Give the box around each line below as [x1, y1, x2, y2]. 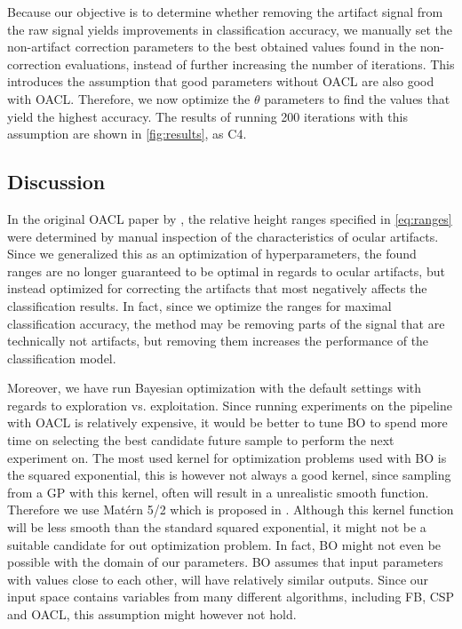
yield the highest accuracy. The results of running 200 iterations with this [7, 107, 408, 125]
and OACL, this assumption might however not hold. [7, 605, 297, 624]
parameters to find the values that [264, 89, 450, 107]
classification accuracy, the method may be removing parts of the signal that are [7, 314, 445, 332]
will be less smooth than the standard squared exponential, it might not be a [7, 518, 426, 537]
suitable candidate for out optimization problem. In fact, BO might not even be [7, 535, 442, 553]
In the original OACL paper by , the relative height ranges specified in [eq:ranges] [7, 209, 452, 227]
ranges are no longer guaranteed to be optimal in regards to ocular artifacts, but [7, 261, 445, 280]
